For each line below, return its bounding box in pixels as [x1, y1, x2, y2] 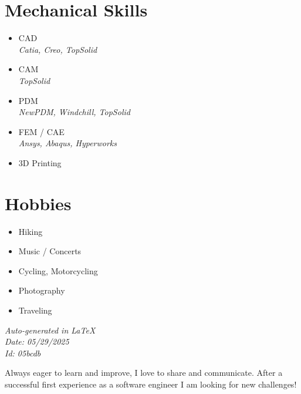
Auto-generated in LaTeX [5, 324, 96, 336]
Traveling [18, 304, 52, 316]
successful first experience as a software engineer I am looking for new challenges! [5, 378, 297, 390]
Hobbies [5, 191, 72, 215]
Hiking [18, 225, 43, 237]
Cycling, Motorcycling [18, 264, 98, 277]
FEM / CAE [18, 125, 65, 137]
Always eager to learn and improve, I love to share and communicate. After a [5, 366, 283, 379]
